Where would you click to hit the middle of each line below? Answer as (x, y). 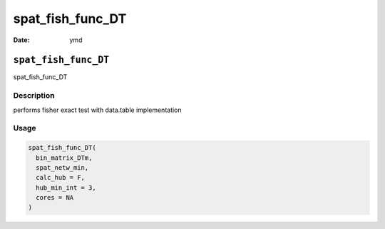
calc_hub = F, (61, 178)
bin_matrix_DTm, (64, 158)
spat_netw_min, (62, 167)
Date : (21, 40)
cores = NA (55, 198)
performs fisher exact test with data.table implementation (97, 110)
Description (34, 96)
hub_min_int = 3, (66, 188)
